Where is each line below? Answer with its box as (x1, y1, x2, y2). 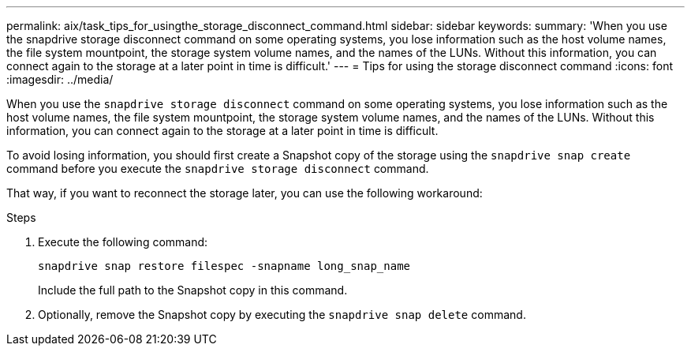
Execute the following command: (38, 235, 208, 249)
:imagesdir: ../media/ (6, 73, 114, 86)
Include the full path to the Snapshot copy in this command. (38, 283, 348, 297)
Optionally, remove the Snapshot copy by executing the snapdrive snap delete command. (38, 308, 526, 321)
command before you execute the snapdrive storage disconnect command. (6, 162, 429, 175)
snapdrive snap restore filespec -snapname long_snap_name (38, 260, 411, 272)
